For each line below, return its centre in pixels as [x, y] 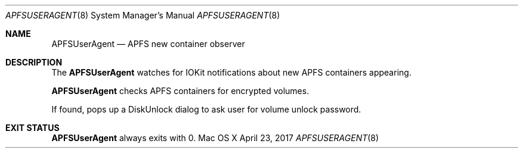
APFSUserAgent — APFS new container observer [148, 44]
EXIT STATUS [33, 128]
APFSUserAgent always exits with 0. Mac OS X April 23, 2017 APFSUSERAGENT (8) [215, 138]
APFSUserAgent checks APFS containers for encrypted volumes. [180, 91]
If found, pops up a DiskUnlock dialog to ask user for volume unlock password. [206, 109]
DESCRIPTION [34, 62]
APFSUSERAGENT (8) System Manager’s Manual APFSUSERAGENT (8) [143, 15]
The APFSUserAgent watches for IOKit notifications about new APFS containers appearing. [231, 72]
